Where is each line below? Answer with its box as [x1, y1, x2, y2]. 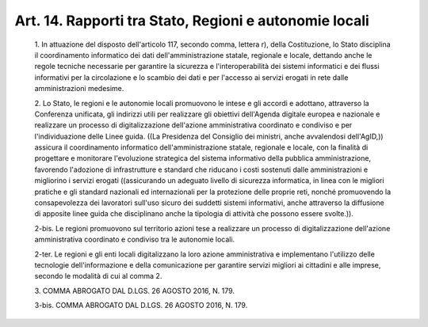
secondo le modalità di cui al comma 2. [34, 272, 162, 281]
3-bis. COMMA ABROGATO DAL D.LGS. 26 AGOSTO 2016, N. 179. [34, 301, 248, 310]
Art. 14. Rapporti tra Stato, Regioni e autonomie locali [14, 12, 370, 29]
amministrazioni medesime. [34, 84, 124, 93]
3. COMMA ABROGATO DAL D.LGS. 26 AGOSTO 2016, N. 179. [34, 286, 235, 295]
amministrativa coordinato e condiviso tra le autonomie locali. [34, 234, 235, 245]
